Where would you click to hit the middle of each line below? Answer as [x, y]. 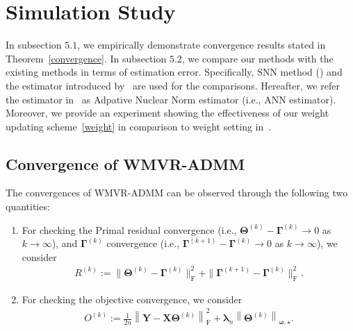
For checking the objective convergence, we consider [132, 299]
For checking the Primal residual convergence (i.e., [129, 229]
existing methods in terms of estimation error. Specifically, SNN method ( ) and [174, 72]
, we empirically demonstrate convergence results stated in [202, 45]
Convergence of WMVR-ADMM [125, 163]
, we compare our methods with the [257, 58]
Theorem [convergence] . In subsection [86, 58]
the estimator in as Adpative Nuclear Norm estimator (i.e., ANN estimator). [171, 99]
